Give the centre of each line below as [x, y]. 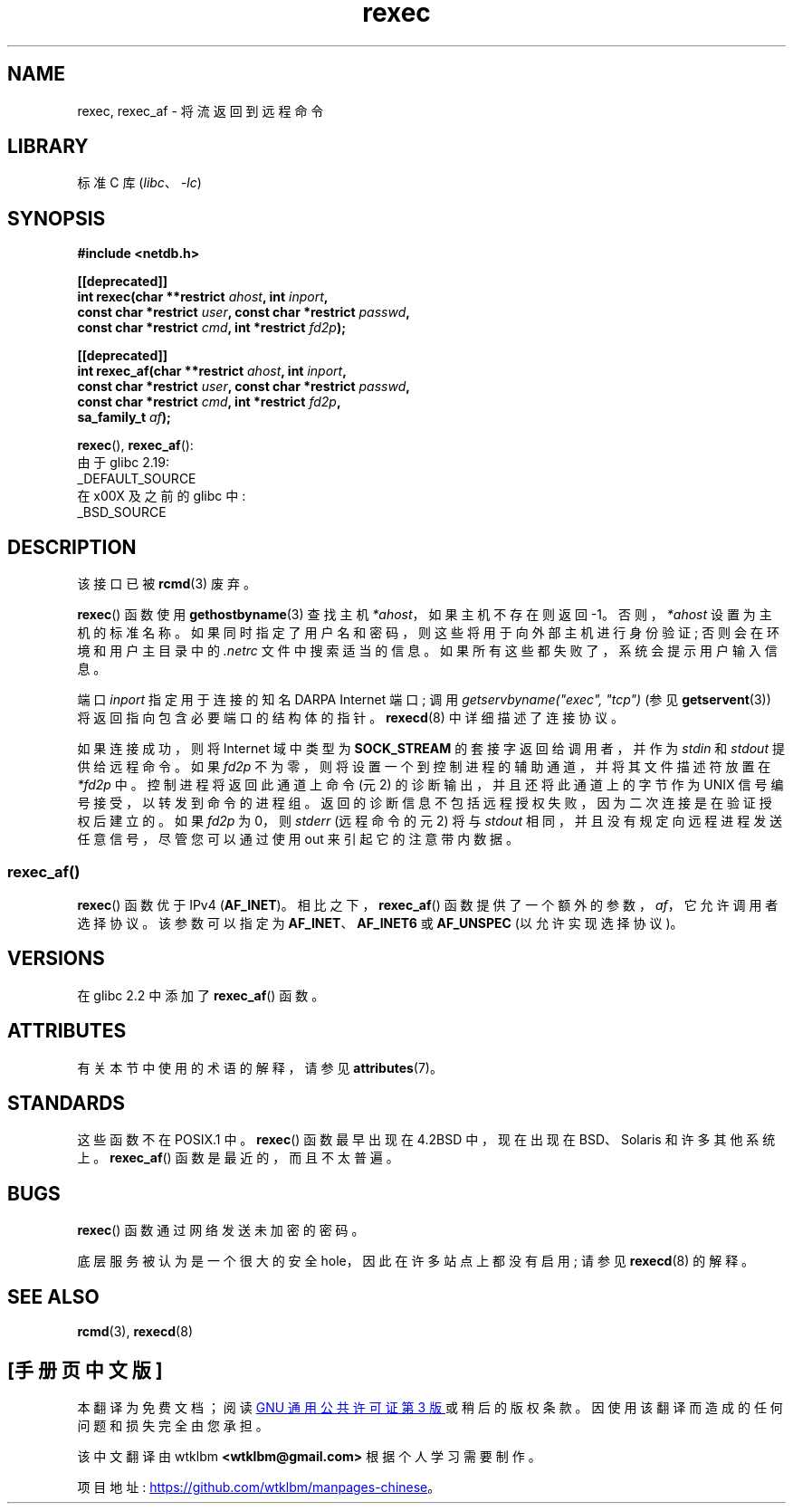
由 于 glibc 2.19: [123, 463]
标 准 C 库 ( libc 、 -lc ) [139, 183]
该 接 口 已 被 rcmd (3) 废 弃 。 [167, 584]
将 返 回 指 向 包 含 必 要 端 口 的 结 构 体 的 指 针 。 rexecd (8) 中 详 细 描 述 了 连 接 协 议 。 [351, 718]
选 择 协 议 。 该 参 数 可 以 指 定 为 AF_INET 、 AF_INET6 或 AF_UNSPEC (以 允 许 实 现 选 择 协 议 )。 [380, 923]
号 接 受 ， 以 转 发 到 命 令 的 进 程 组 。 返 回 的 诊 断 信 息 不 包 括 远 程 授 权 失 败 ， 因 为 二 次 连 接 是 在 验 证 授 [425, 803]
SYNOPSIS [57, 218]
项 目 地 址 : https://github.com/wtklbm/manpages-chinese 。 [259, 1487]
